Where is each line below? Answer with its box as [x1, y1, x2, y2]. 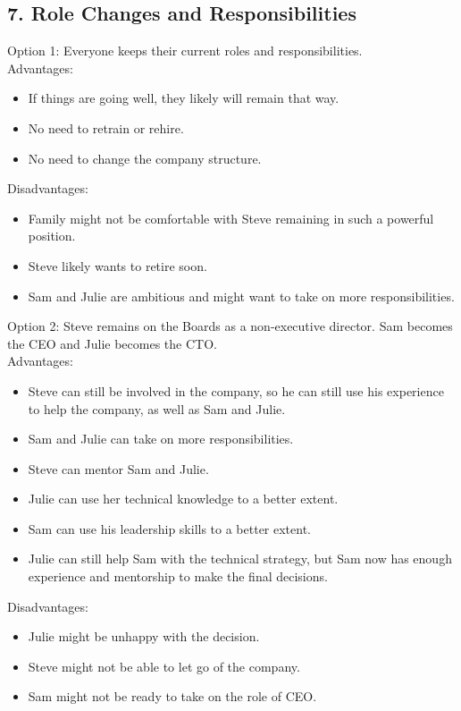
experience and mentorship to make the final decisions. [28, 567, 328, 586]
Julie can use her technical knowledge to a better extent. [28, 489, 339, 508]
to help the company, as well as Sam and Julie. [28, 399, 286, 418]
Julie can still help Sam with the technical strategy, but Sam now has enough [28, 549, 452, 568]
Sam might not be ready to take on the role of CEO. [28, 687, 317, 706]
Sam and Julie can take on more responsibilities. [28, 429, 294, 448]
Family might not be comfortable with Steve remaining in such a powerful [28, 208, 434, 227]
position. [28, 226, 76, 245]
